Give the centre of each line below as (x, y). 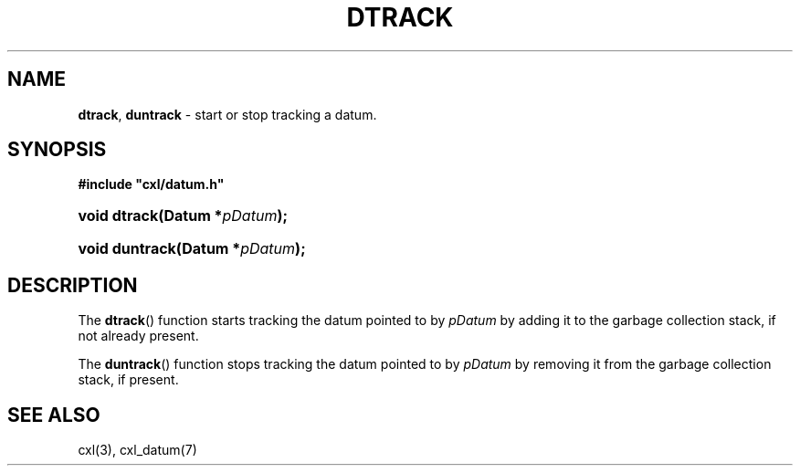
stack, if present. (128, 380)
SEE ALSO (54, 415)
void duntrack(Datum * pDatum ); (192, 249)
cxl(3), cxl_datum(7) (137, 450)
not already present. (138, 336)
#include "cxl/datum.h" (151, 184)
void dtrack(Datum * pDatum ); (183, 216)
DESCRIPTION (73, 285)
